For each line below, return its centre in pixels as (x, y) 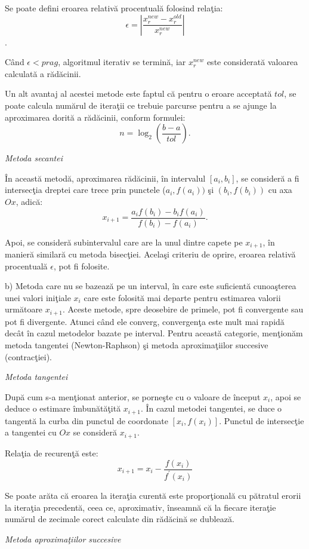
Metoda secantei (34, 158)
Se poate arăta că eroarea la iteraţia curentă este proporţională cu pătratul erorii (153, 495)
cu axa (280, 190)
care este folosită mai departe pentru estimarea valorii (182, 297)
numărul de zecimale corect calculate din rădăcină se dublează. (120, 519)
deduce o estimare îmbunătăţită (63, 408)
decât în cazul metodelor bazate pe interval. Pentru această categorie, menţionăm (154, 333)
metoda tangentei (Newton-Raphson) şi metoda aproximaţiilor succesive (137, 345)
